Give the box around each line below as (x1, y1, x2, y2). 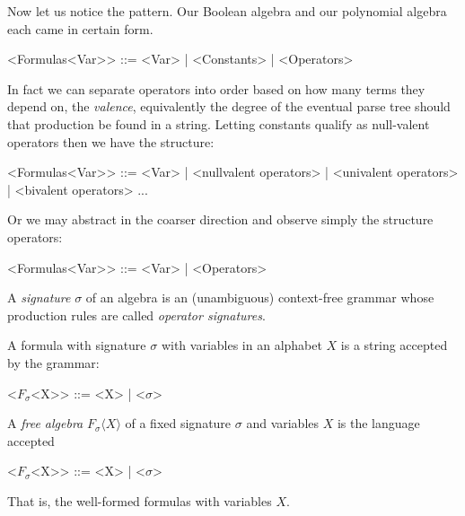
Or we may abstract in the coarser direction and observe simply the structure (7, 210, 434, 229)
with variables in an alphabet (161, 336, 322, 354)
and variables (246, 414, 320, 433)
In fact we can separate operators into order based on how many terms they (7, 79, 426, 98)
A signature (7, 288, 71, 307)
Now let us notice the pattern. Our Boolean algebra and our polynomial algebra (7, 2, 447, 20)
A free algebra (7, 414, 83, 433)
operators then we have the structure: (7, 132, 215, 151)
